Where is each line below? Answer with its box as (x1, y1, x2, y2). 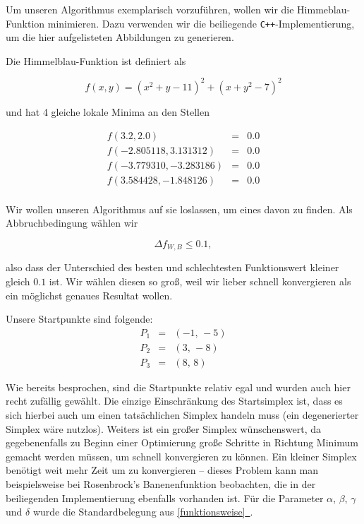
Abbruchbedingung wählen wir (6, 215, 138, 230)
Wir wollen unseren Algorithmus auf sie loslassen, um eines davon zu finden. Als (6, 201, 353, 216)
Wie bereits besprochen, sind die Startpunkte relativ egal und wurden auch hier (6, 379, 351, 394)
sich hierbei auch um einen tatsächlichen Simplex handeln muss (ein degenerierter (6, 407, 359, 422)
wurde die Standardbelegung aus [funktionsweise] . (32, 504, 253, 519)
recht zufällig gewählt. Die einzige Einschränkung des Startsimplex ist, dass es (6, 393, 343, 408)
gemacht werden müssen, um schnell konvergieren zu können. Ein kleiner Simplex (6, 448, 357, 463)
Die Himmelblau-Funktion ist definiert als (6, 53, 186, 68)
